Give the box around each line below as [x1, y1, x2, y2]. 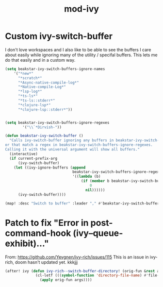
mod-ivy [64, 3, 99, 15]
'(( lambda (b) [72, 174, 101, 179]
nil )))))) [85, 187, 105, 192]
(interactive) [9, 152, 38, 156]
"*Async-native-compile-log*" [17, 80, 79, 85]
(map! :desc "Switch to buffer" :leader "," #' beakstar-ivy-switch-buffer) [5, 201, 162, 206]
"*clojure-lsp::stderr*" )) [17, 107, 73, 112]
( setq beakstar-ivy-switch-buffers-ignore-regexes [5, 120, 110, 125]
